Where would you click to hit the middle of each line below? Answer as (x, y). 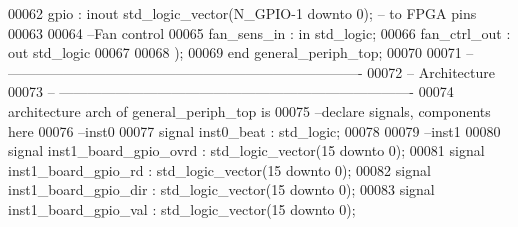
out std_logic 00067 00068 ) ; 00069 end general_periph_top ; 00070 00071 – (241, 52)
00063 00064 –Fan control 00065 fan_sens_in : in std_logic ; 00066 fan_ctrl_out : (259, 32)
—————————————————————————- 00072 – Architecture (251, 71)
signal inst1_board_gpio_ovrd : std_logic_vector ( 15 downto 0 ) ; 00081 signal (246, 150)
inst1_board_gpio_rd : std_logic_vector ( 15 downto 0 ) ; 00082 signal (219, 169)
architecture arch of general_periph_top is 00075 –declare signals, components (249, 110)
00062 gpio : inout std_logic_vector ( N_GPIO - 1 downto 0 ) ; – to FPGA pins (242, 13)
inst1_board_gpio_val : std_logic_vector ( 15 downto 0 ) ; (182, 208)
